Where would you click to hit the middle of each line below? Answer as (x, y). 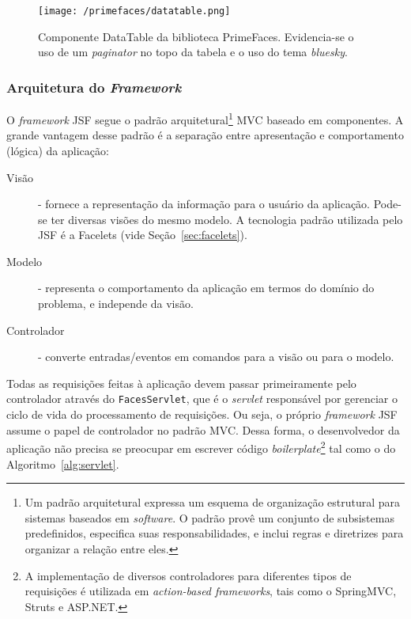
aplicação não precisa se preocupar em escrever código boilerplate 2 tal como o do (201, 447)
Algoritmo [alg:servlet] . (63, 463)
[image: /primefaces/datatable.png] (134, 11)
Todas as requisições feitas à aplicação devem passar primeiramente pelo (181, 383)
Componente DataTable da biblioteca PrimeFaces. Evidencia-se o (196, 36)
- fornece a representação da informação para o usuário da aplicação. (204, 204)
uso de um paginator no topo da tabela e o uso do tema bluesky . (193, 52)
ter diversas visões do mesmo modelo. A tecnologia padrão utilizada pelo (227, 219)
